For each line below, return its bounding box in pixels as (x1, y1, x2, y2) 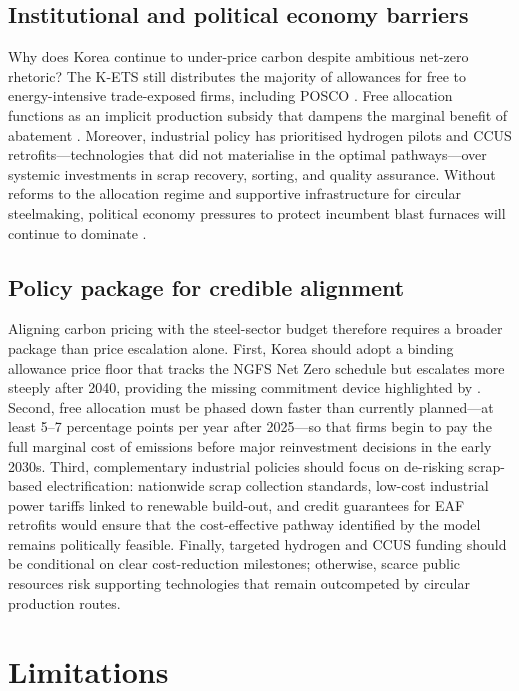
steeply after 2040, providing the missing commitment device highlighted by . (8, 377, 481, 398)
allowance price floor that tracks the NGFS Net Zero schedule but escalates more (8, 357, 505, 378)
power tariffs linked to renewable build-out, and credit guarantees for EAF (8, 494, 465, 515)
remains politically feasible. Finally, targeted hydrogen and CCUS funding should (8, 533, 507, 554)
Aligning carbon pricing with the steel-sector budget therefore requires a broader (8, 318, 503, 339)
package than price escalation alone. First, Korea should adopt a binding (8, 337, 454, 358)
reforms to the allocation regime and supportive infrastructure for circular (8, 183, 461, 204)
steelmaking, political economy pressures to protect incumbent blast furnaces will (8, 202, 506, 223)
